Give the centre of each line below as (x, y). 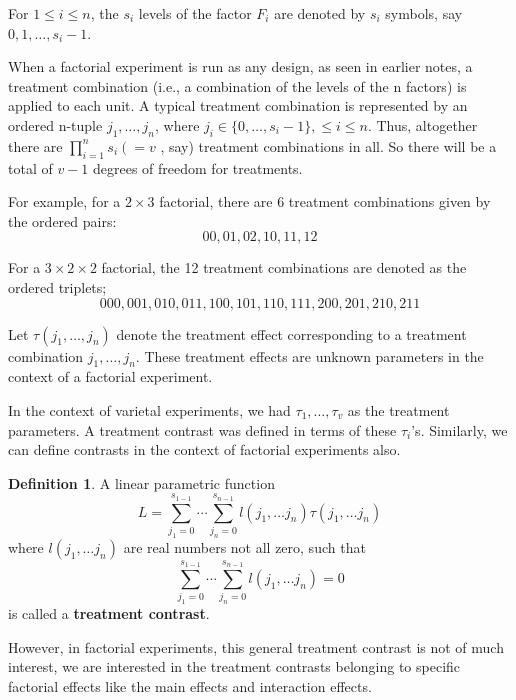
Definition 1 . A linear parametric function (141, 482)
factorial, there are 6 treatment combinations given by (325, 201)
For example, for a (64, 201)
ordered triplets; (57, 286)
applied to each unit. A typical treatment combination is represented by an (238, 105)
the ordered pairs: (62, 220)
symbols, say (424, 13)
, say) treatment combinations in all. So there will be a (328, 145)
